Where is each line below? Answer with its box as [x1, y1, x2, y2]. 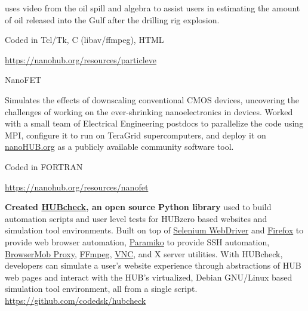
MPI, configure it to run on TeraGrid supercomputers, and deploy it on [5, 128, 266, 141]
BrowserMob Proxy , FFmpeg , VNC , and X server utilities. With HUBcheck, [5, 247, 283, 260]
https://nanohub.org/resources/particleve [5, 53, 156, 66]
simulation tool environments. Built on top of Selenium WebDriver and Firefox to [5, 224, 304, 236]
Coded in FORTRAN [5, 160, 83, 173]
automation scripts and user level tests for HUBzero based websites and [5, 212, 267, 224]
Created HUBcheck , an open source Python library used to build [5, 201, 272, 213]
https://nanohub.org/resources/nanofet [5, 180, 149, 193]
